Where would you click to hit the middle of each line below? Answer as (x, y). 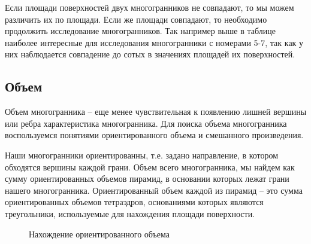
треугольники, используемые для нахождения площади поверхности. (130, 213)
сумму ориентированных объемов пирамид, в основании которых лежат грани (147, 179)
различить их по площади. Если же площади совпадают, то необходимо (136, 19)
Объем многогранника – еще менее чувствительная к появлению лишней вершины (156, 112)
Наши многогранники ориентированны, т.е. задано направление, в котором (142, 155)
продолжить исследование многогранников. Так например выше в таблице (140, 31)
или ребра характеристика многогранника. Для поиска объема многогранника (146, 123)
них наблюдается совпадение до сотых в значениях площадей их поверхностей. (150, 54)
